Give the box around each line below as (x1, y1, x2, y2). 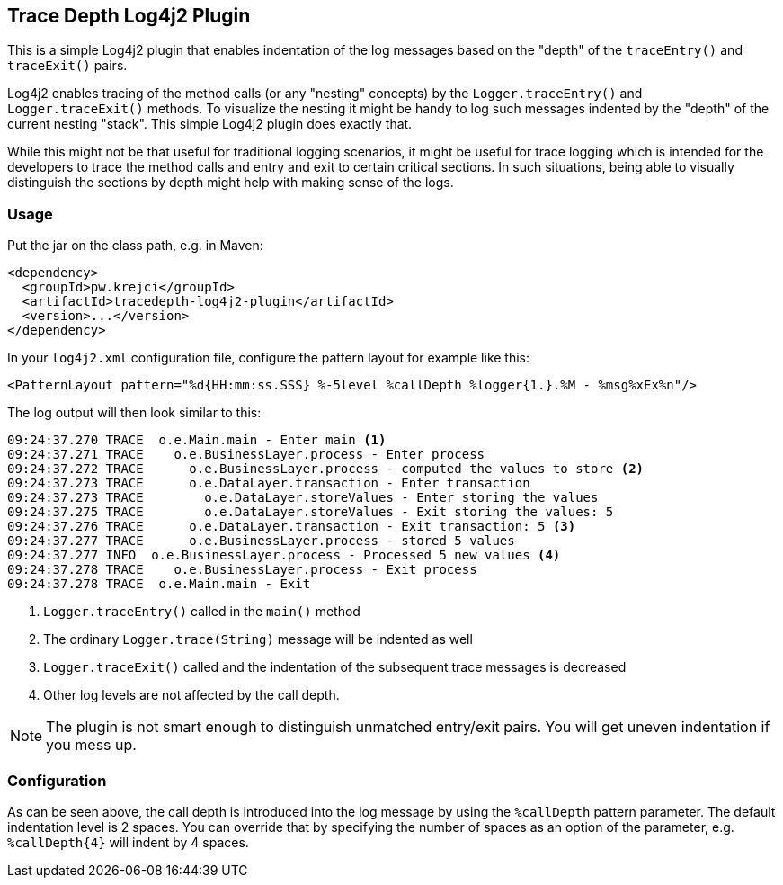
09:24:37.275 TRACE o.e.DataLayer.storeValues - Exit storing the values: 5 (7, 505, 614, 520)
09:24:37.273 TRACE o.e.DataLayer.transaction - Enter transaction (7, 476, 530, 491)
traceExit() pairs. (7, 58, 128, 74)
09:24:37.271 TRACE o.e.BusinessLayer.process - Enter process (7, 447, 485, 462)
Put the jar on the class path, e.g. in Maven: (7, 237, 263, 254)
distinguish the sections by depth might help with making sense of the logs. (7, 174, 454, 191)
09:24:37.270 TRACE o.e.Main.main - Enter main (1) (7, 433, 387, 448)
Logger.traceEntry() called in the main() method (43, 603, 360, 620)
